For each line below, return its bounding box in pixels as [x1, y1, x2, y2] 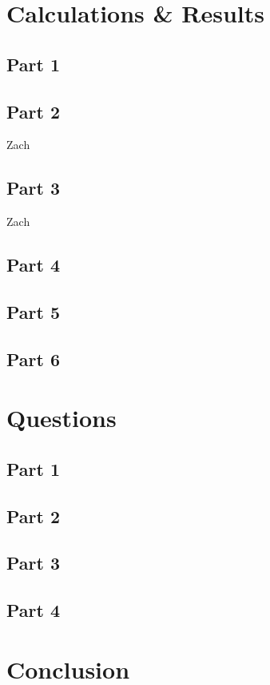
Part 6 [6, 346, 61, 371]
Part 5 [6, 299, 61, 324]
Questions [6, 401, 117, 434]
